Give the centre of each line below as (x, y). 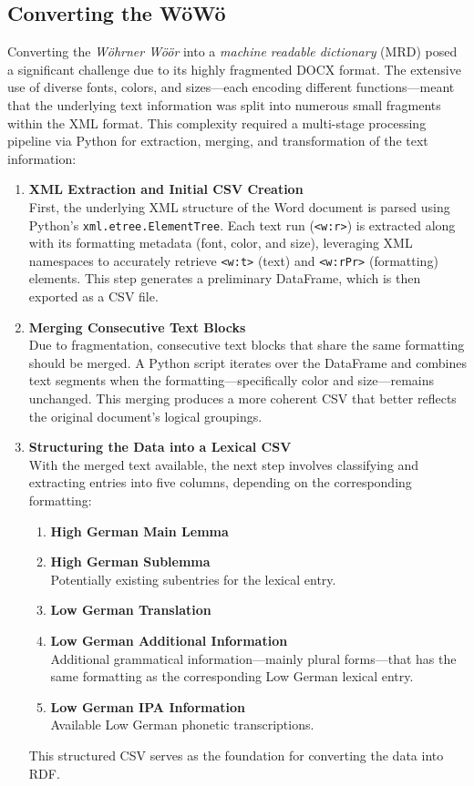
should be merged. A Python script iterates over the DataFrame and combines (247, 362)
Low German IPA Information (148, 706)
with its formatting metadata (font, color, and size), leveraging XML (221, 243)
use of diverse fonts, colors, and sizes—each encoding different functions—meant (231, 87)
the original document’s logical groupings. (145, 416)
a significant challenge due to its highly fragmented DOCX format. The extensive (234, 69)
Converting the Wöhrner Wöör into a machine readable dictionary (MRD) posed (232, 51)
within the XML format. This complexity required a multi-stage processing (217, 122)
